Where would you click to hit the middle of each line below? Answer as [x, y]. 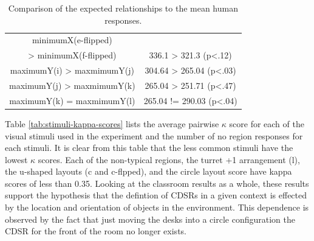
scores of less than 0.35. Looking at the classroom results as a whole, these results [157, 183]
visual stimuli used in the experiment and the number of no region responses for [154, 135]
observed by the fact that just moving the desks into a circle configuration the [150, 219]
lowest [16, 159]
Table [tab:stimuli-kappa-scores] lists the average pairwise [112, 123]
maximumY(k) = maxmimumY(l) [72, 100]
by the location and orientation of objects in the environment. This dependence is [157, 207]
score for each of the [267, 123]
